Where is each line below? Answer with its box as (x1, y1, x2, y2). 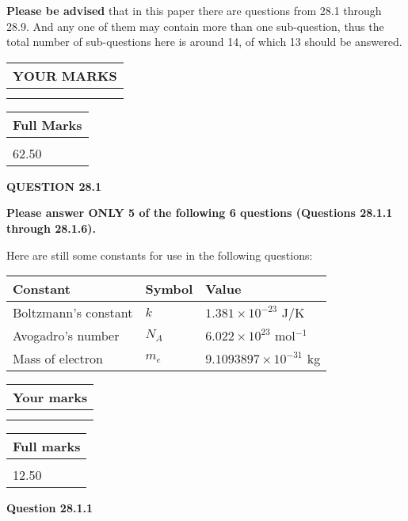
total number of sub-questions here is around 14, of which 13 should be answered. (6, 33, 402, 50)
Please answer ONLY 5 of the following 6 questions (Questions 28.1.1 (6, 204, 393, 221)
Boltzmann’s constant (13, 303, 133, 322)
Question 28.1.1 (6, 500, 93, 516)
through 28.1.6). (6, 219, 97, 236)
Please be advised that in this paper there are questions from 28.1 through (6, 2, 382, 18)
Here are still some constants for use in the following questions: (6, 246, 313, 263)
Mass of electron (13, 349, 103, 368)
